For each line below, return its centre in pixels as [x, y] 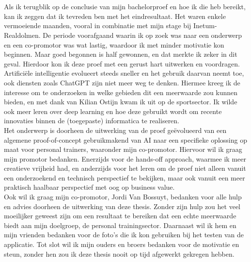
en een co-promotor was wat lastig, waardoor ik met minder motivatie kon [114, 44]
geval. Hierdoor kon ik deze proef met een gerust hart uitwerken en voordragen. [122, 63]
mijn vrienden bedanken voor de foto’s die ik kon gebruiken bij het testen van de [124, 235]
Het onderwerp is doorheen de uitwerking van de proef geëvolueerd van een [115, 130]
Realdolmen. [22, 35]
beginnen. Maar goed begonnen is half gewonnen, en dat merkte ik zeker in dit [121, 54]
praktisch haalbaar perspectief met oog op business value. [89, 187]
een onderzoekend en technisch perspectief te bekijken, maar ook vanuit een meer [125, 177]
